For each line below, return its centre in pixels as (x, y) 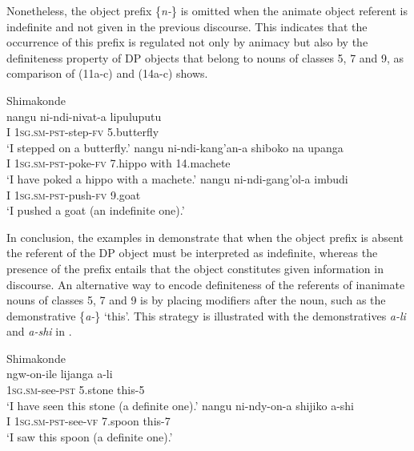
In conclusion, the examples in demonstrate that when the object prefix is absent (205, 237)
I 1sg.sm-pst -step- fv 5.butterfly (83, 132)
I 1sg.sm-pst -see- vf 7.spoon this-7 (88, 421)
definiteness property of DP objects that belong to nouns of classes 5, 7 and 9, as (205, 57)
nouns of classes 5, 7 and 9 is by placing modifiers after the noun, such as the (196, 300)
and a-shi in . (39, 331)
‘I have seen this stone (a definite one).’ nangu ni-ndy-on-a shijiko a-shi (181, 405)
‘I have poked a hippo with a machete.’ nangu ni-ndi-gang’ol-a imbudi (177, 178)
